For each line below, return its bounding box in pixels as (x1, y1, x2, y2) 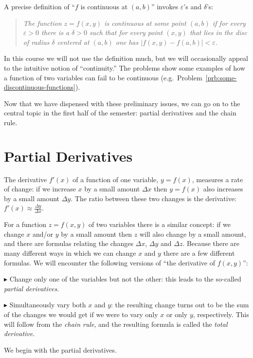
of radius (23, 37, 50, 47)
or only (166, 309, 188, 320)
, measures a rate (192, 174, 243, 184)
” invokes (151, 1, 179, 11)
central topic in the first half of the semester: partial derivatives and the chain (4, 108, 236, 118)
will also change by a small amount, (139, 228, 246, 239)
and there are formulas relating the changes (4, 238, 133, 248)
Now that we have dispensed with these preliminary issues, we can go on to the (4, 98, 240, 108)
